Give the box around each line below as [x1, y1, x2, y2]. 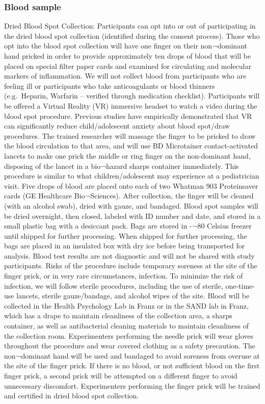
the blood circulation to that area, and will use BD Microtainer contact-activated [4, 140, 258, 151]
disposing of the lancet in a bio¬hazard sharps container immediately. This [4, 160, 239, 171]
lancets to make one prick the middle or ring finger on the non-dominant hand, [4, 150, 251, 161]
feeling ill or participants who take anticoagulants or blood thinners [4, 80, 215, 91]
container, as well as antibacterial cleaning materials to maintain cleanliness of [4, 320, 249, 331]
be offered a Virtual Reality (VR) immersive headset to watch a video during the [4, 100, 257, 111]
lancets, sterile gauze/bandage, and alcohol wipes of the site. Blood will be [16, 290, 250, 301]
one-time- [225, 280, 255, 291]
